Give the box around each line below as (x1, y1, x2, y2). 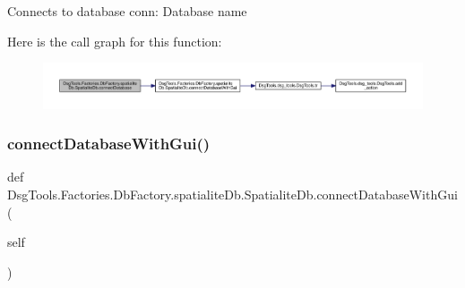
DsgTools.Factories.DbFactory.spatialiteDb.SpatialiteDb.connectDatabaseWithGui (7, 184, 458, 203)
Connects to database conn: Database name (7, 2, 247, 20)
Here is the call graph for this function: (7, 31, 222, 50)
